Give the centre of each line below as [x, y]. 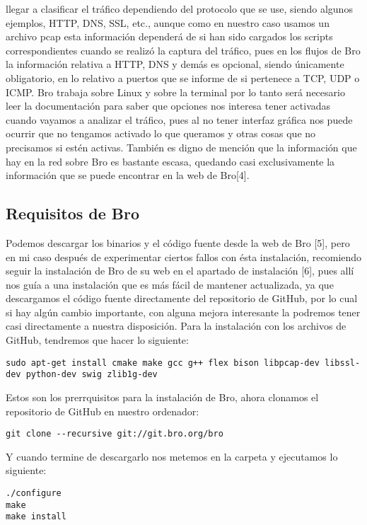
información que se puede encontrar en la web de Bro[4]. [128, 175]
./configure [34, 494]
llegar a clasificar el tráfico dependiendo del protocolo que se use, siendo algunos [179, 8]
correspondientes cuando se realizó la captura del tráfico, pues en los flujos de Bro [183, 50]
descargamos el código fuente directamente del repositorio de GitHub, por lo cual [182, 298]
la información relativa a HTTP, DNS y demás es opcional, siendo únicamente [175, 64]
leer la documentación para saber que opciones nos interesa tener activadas [168, 106]
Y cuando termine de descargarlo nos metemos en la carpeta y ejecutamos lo [172, 456]
